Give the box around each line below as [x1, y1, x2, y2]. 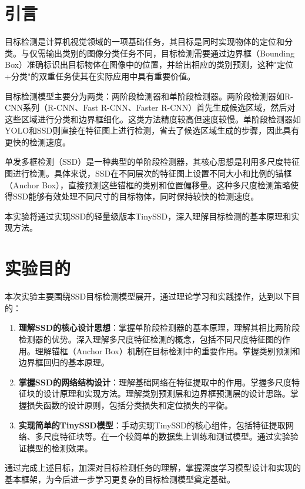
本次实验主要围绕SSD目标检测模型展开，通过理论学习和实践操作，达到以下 [5, 290, 292, 302]
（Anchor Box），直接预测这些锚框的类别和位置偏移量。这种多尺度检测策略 [5, 178, 290, 191]
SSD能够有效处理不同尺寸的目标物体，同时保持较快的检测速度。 [12, 190, 259, 202]
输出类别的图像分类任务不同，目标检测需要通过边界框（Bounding [45, 46, 294, 59]
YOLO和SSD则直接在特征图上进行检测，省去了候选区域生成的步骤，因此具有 [5, 124, 300, 137]
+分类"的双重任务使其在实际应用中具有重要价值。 [5, 69, 196, 82]
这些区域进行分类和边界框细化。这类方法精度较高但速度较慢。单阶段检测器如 [5, 112, 301, 125]
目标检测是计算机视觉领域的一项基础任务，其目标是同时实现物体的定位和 [5, 35, 284, 48]
